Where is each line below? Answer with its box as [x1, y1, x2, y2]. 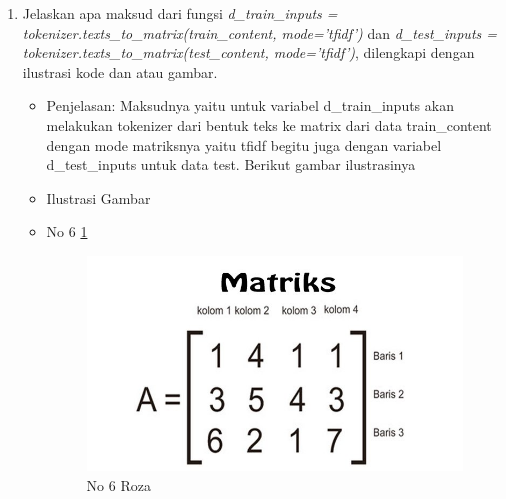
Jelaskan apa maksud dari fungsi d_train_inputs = [22, 3, 338, 23]
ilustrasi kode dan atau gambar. [22, 61, 218, 82]
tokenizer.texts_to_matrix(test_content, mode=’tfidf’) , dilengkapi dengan [22, 42, 475, 63]
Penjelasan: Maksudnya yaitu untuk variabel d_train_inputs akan [46, 95, 454, 116]
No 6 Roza [86, 474, 151, 495]
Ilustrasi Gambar [46, 187, 151, 208]
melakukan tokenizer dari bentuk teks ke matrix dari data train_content [46, 114, 492, 135]
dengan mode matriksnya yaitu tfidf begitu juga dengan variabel [46, 134, 442, 155]
